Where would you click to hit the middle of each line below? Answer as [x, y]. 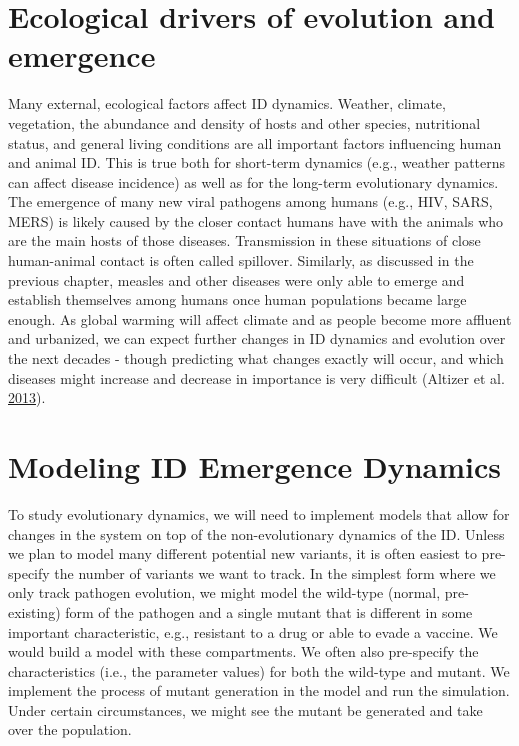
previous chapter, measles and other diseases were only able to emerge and [236, 279]
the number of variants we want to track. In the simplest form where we [275, 572]
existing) [34, 611]
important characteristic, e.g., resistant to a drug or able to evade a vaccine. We [253, 631]
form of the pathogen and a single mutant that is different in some [269, 611]
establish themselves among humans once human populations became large [237, 299]
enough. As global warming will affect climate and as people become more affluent [260, 318]
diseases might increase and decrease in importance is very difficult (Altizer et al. [256, 377]
